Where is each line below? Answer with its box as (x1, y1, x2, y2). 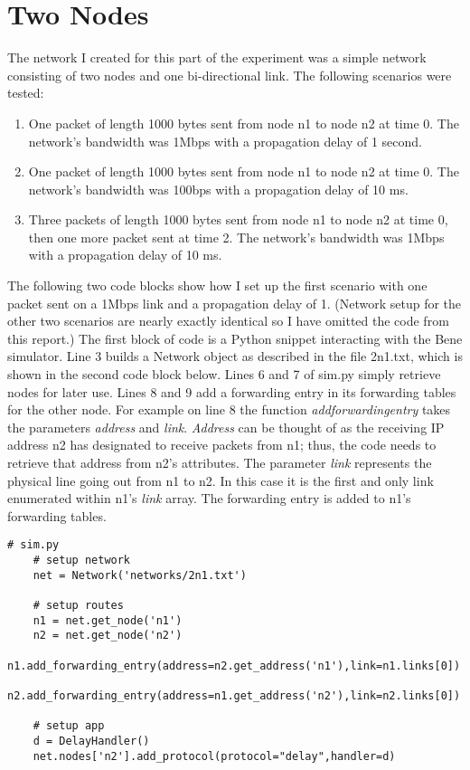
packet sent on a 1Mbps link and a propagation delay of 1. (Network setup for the (7, 293, 462, 312)
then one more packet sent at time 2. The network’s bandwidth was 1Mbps (28, 227, 445, 246)
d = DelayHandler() (33, 734, 150, 747)
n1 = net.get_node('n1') (33, 613, 183, 627)
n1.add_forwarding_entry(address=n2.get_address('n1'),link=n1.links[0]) (7, 659, 461, 672)
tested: (7, 83, 44, 102)
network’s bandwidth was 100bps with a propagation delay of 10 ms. (28, 179, 409, 198)
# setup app (33, 719, 105, 733)
